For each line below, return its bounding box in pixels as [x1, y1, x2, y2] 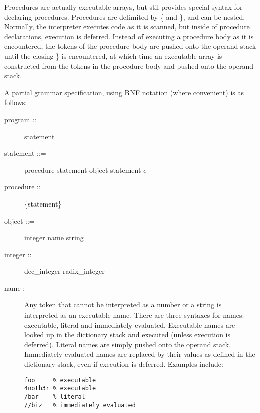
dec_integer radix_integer [24, 266, 105, 276]
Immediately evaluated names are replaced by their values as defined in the [24, 349, 255, 359]
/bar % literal [24, 393, 85, 400]
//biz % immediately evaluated [24, 401, 136, 409]
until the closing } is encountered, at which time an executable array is [4, 50, 222, 61]
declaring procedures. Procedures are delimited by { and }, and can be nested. [4, 11, 245, 22]
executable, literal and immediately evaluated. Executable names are [24, 319, 235, 330]
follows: [4, 97, 27, 108]
